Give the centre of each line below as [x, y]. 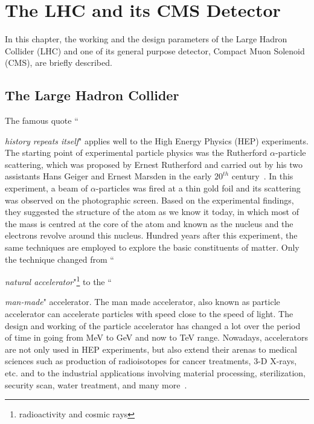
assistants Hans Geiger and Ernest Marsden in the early [108, 176]
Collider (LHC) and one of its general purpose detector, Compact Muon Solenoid [155, 50]
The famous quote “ [42, 120]
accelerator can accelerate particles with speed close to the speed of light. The [149, 314]
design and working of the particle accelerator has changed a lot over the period [153, 325]
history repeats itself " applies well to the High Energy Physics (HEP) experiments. [157, 140]
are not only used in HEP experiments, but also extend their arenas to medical [151, 349]
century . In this [262, 176]
